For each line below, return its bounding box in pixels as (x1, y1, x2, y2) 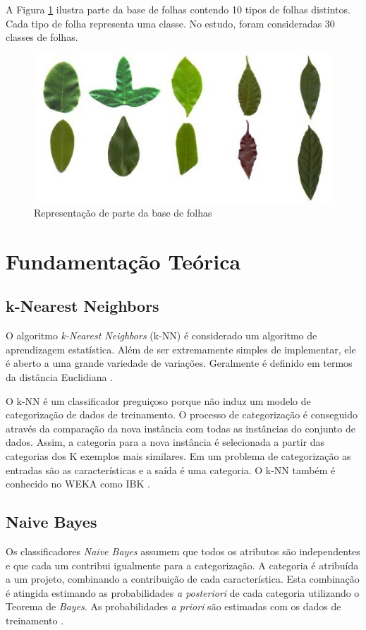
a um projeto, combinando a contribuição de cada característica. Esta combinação (6, 571, 360, 586)
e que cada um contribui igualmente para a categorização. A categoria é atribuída (6, 557, 359, 572)
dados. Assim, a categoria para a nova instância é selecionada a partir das (6, 435, 325, 449)
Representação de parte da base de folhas (34, 205, 212, 220)
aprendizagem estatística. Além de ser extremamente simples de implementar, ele (6, 341, 356, 356)
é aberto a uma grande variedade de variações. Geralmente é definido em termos (6, 356, 353, 370)
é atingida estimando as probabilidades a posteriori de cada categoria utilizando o (6, 585, 360, 600)
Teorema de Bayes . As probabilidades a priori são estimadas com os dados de (6, 599, 341, 614)
